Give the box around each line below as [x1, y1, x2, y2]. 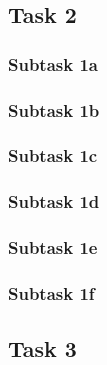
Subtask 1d [8, 189, 100, 214]
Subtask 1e [8, 235, 98, 260]
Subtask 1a [8, 51, 98, 76]
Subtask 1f [8, 280, 95, 305]
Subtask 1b [8, 97, 100, 122]
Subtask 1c [8, 143, 98, 168]
